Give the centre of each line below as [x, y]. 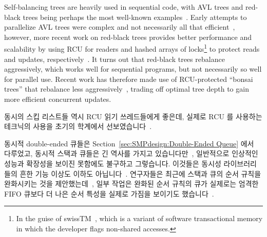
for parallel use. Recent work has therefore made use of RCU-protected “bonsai [129, 79]
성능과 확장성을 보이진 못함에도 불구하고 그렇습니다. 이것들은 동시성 [113, 163]
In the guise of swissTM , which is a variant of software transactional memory [139, 218]
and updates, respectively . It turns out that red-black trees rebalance [115, 59]
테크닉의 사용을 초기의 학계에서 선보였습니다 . [78, 126]
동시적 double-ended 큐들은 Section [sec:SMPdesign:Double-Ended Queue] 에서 [129, 143]
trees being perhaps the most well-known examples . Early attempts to [135, 17]
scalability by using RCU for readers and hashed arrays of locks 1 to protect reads [132, 48]
